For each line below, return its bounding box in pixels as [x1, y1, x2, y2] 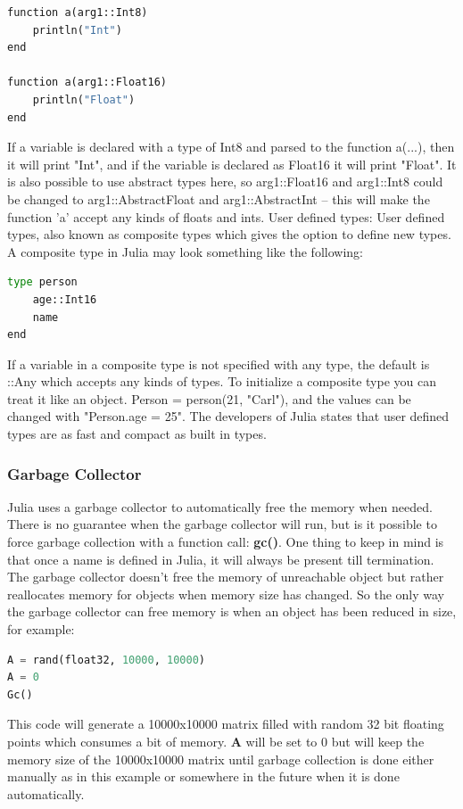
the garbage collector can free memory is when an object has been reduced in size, [7, 602, 457, 621]
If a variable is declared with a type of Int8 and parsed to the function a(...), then [7, 137, 455, 156]
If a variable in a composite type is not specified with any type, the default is [7, 354, 430, 373]
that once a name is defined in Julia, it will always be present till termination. [7, 549, 434, 568]
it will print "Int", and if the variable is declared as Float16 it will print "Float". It [7, 154, 457, 173]
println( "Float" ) [32, 93, 136, 106]
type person [7, 276, 78, 289]
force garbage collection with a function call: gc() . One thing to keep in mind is [7, 532, 444, 551]
